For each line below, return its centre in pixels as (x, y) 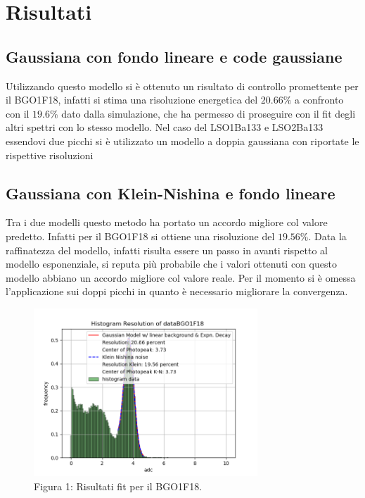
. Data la (327, 236)
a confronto (319, 100)
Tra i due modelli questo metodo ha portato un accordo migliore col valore (167, 222)
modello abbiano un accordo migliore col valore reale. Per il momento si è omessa (181, 277)
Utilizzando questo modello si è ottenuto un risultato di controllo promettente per (182, 86)
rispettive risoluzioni (50, 155)
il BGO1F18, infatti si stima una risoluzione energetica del (132, 100)
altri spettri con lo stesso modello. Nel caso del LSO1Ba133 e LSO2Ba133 (165, 127)
